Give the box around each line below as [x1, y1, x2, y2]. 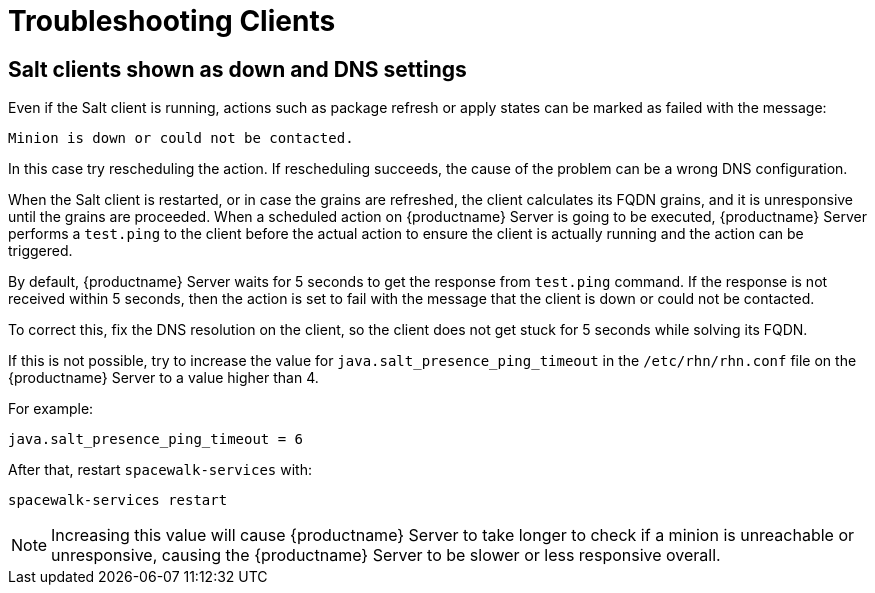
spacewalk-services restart [8, 492, 228, 509]
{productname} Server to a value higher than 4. [8, 369, 319, 387]
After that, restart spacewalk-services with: [8, 461, 312, 479]
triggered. [8, 242, 73, 260]
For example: [8, 400, 94, 418]
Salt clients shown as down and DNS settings [8, 56, 467, 82]
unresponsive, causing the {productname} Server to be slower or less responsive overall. [51, 545, 721, 566]
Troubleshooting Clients [8, 4, 336, 38]
